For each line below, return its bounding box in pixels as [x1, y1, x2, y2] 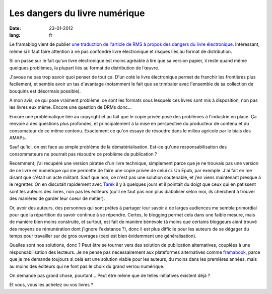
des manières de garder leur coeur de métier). [9, 195, 105, 201]
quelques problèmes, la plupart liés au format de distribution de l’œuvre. [9, 64, 160, 70]
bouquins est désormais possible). [9, 88, 81, 94]
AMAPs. [9, 135, 26, 141]
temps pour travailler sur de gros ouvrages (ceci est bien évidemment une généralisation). [9, 233, 196, 239]
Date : [9, 25, 21, 31]
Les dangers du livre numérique [9, 8, 145, 19]
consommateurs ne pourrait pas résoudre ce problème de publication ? [9, 151, 157, 157]
